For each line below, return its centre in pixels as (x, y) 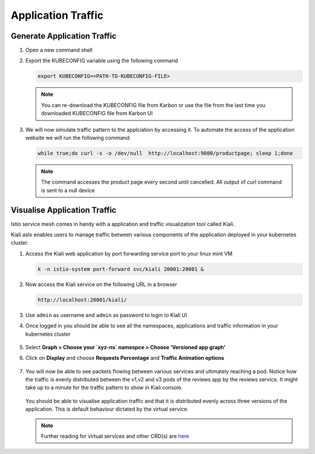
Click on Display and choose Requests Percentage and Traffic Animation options (125, 358)
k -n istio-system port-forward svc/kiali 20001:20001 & (121, 269)
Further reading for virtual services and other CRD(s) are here (115, 436)
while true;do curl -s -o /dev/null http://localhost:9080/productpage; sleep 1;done (165, 153)
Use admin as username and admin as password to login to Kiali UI (106, 315)
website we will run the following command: (78, 137)
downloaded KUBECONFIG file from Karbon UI (97, 113)
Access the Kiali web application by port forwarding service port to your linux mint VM (129, 253)
